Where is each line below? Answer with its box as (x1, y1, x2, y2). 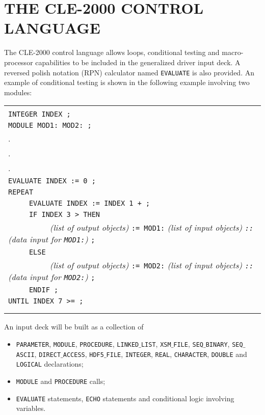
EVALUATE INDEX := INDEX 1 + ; (29, 199, 150, 208)
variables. (16, 403, 46, 413)
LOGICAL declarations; (16, 358, 84, 369)
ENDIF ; (29, 286, 59, 294)
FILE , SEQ (173, 338, 203, 349)
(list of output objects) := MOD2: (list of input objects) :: (49, 259, 254, 271)
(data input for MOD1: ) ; (8, 233, 95, 245)
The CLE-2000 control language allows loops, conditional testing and (4, 47, 220, 58)
